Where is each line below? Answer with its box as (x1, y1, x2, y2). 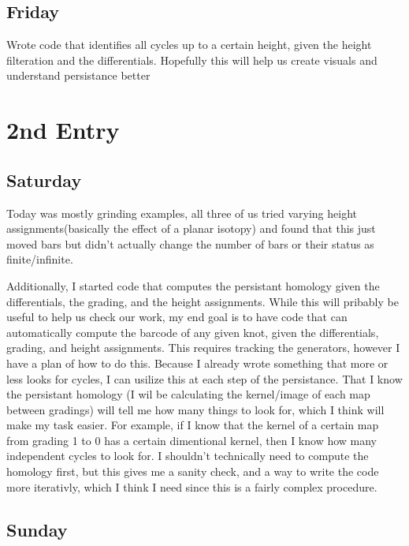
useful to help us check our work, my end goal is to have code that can (6, 309, 348, 325)
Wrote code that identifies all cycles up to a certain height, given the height (6, 36, 372, 53)
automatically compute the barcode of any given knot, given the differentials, (6, 323, 379, 340)
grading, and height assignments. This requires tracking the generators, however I (6, 339, 400, 356)
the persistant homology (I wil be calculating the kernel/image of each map (6, 386, 370, 402)
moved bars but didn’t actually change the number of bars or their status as (6, 235, 374, 252)
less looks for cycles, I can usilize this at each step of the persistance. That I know (6, 370, 403, 387)
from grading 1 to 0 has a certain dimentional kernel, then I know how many (6, 432, 377, 448)
